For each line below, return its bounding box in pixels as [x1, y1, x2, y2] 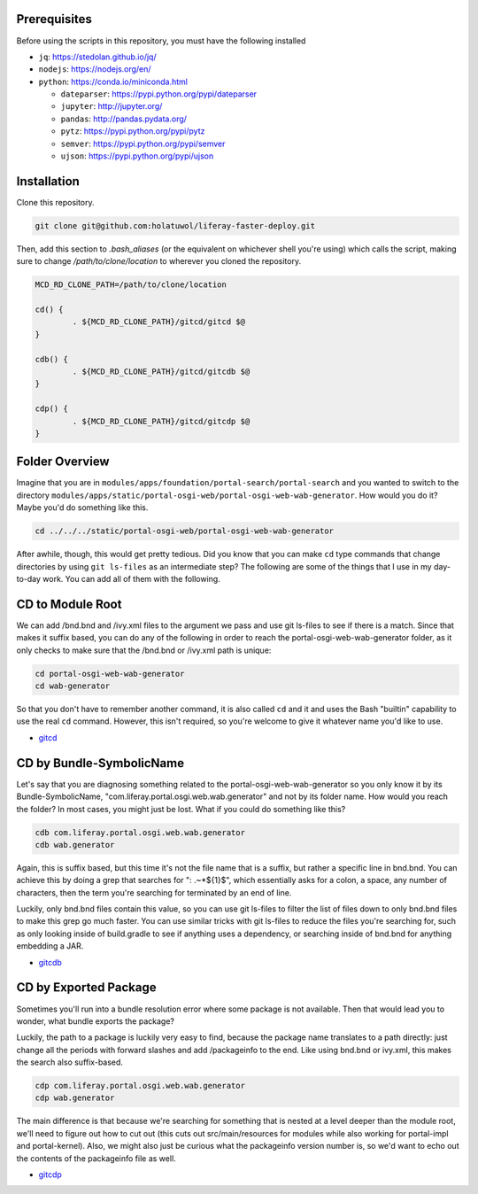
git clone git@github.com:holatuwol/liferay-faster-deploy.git [35, 221, 316, 230]
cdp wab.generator [35, 1093, 115, 1103]
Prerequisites [16, 12, 92, 27]
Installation [16, 174, 80, 189]
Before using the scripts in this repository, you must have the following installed [16, 35, 306, 46]
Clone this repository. [16, 197, 95, 207]
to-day [16, 574, 42, 584]
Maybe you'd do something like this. [16, 502, 149, 513]
